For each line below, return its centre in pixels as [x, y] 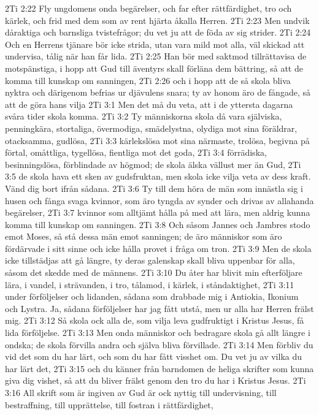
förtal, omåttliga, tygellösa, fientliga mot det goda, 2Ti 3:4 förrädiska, [136, 152]
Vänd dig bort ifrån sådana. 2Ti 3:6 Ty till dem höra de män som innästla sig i [154, 188]
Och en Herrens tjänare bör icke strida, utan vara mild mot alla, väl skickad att [155, 44]
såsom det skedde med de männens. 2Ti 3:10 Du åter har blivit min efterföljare [154, 272]
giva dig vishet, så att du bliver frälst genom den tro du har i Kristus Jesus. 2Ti [156, 380]
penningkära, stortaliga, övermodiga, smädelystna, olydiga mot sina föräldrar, [151, 128]
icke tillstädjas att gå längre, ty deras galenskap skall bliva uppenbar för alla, [150, 260]
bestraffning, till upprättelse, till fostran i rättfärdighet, [109, 404]
